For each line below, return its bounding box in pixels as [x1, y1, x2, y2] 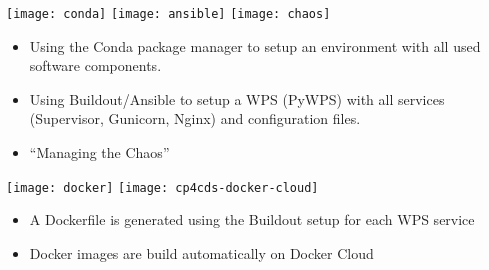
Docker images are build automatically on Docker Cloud [29, 242, 374, 263]
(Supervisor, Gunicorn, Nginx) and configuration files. [29, 108, 361, 129]
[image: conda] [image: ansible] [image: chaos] [6, 7, 331, 21]
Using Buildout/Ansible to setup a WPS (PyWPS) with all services [29, 88, 445, 109]
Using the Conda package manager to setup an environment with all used [29, 35, 481, 56]
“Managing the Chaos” [29, 142, 170, 163]
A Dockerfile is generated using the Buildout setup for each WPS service [29, 209, 475, 230]
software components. [29, 55, 162, 76]
